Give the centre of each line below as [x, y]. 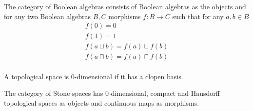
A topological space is [37, 77]
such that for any [198, 16]
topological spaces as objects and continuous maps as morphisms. [102, 102]
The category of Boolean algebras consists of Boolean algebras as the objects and [125, 6]
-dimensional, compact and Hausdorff [164, 93]
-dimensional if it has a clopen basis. [129, 77]
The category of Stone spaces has [54, 93]
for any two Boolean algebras [48, 16]
